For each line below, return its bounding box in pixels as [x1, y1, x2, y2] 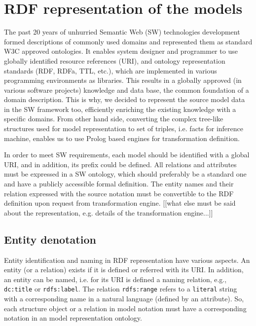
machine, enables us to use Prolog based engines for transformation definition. [4, 133, 240, 143]
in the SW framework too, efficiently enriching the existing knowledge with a [4, 104, 236, 114]
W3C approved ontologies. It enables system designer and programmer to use [4, 46, 238, 56]
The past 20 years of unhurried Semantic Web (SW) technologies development [4, 27, 240, 37]
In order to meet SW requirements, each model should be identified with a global [4, 149, 250, 160]
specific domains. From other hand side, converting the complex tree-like [4, 113, 223, 124]
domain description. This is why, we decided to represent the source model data [4, 94, 245, 105]
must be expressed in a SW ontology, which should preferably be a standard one [4, 169, 247, 179]
